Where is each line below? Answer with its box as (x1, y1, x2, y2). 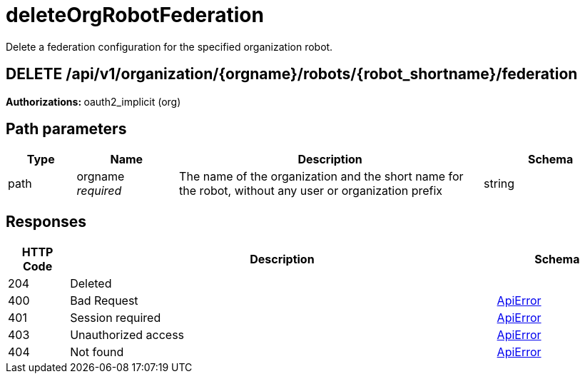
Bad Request (70, 293, 138, 308)
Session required (70, 310, 161, 325)
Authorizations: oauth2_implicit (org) (6, 95, 181, 108)
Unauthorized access (70, 328, 185, 343)
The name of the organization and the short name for (179, 169, 464, 184)
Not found (70, 345, 124, 360)
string (484, 176, 515, 191)
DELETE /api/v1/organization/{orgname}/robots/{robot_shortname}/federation (6, 65, 578, 84)
